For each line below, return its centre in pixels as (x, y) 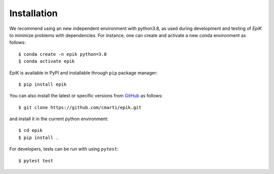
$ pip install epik (43, 84)
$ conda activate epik (47, 61)
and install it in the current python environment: (59, 119)
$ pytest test (36, 161)
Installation (33, 13)
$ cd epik (30, 130)
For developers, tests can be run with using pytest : (64, 149)
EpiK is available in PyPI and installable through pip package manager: (83, 73)
